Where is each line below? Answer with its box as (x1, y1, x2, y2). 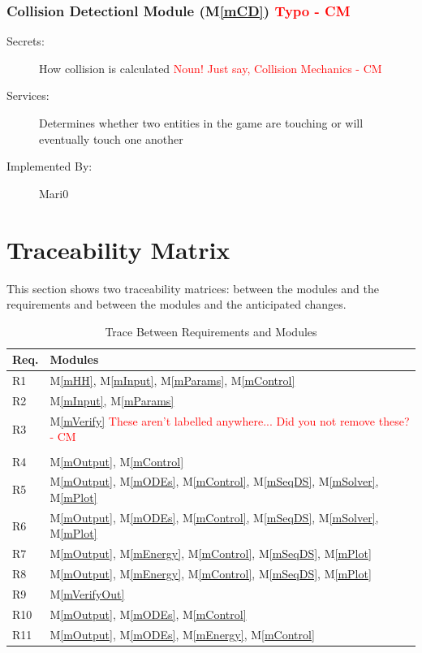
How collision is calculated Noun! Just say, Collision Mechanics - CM (39, 59, 382, 76)
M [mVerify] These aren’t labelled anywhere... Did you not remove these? (50, 412, 410, 429)
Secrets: (6, 32, 45, 50)
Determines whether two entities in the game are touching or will (39, 115, 364, 131)
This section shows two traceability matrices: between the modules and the (6, 279, 379, 296)
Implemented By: (6, 158, 93, 175)
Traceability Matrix (6, 232, 230, 266)
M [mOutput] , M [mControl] (50, 452, 184, 469)
